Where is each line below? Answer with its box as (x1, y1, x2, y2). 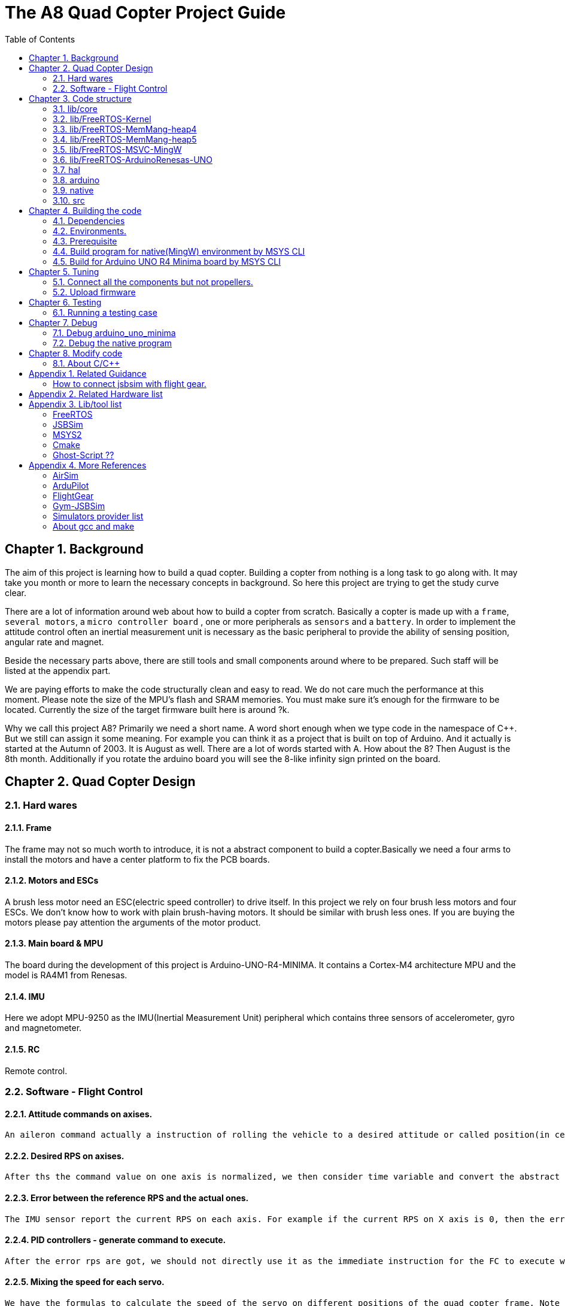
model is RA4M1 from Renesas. (5, 970, 127, 981)
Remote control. (5, 1065, 68, 1076)
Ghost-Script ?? (53, 449, 114, 460)
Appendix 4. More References (29, 459, 147, 470)
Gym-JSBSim (53, 500, 105, 511)
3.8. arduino (53, 174, 100, 185)
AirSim (53, 470, 79, 480)
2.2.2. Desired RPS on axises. (5, 1150, 124, 1161)
